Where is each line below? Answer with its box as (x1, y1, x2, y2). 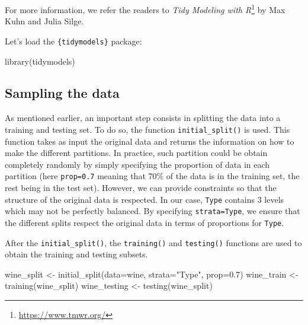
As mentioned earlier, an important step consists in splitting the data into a (5, 111, 281, 124)
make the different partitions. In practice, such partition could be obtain (5, 146, 268, 159)
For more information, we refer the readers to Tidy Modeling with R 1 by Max (5, 2, 285, 15)
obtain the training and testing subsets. (5, 248, 148, 260)
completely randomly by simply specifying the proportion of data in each (5, 158, 270, 170)
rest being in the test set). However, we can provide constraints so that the (5, 181, 277, 193)
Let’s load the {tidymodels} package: (5, 34, 142, 47)
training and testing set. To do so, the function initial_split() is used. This (5, 123, 290, 135)
